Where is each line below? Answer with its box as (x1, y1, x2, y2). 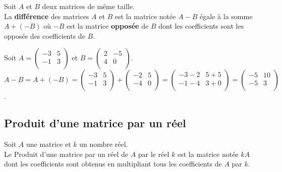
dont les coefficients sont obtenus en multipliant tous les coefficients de (4, 158, 222, 169)
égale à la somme (200, 11, 253, 21)
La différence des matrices (4, 11, 89, 21)
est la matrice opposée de (66, 21, 149, 31)
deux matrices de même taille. (42, 1, 135, 11)
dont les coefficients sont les (158, 21, 244, 31)
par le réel (138, 148, 170, 159)
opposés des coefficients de (4, 30, 85, 41)
